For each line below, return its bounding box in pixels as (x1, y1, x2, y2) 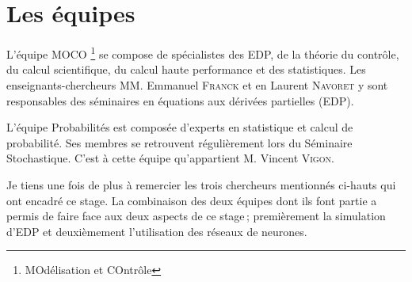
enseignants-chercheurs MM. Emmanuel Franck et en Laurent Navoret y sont (6, 76, 388, 93)
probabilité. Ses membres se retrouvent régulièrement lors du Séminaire (6, 134, 353, 151)
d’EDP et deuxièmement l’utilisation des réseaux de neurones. (6, 223, 307, 239)
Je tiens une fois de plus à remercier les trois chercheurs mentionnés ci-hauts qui (6, 176, 396, 192)
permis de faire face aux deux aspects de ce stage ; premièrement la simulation (6, 208, 386, 224)
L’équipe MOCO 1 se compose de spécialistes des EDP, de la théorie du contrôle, (6, 44, 399, 62)
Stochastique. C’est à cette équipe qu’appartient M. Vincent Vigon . (6, 150, 334, 166)
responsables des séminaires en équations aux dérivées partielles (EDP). (6, 92, 354, 109)
